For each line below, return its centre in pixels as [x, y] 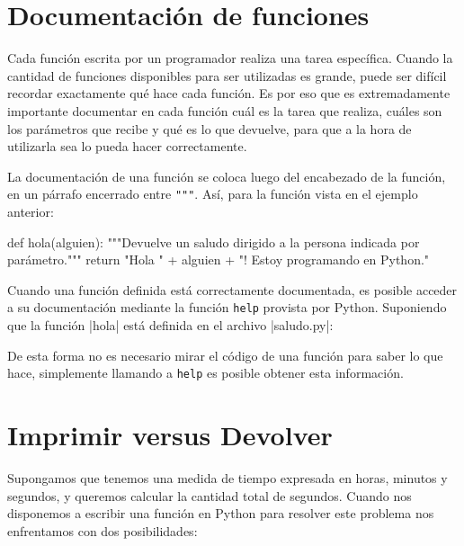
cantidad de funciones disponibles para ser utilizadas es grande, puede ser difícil [227, 75]
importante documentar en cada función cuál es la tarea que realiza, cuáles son [225, 110]
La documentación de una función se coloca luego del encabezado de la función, [227, 176]
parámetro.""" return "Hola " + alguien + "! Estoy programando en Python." [219, 260]
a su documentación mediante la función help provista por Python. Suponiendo [227, 307]
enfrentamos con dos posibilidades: [103, 530]
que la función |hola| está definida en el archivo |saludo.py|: [170, 324]
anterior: [31, 211]
